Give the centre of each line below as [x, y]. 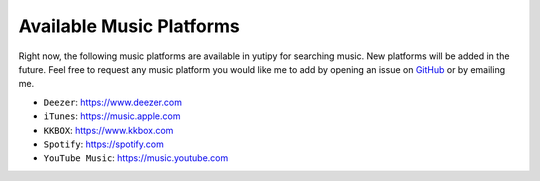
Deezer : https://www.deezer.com [112, 102]
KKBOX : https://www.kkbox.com [108, 130]
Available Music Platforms [129, 26]
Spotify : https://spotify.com [103, 144]
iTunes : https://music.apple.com [112, 116]
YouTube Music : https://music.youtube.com [136, 158]
